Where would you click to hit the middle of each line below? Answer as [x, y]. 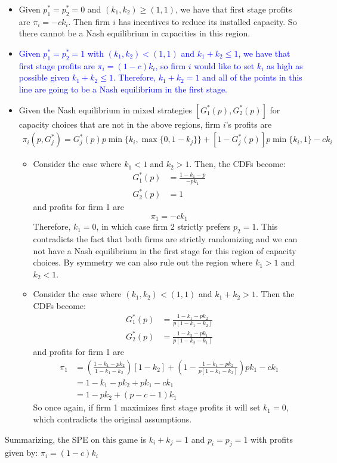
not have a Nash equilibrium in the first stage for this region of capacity [165, 250]
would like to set [224, 65]
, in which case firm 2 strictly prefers [163, 226]
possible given [44, 77]
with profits [272, 439]
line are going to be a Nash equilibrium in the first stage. [123, 89]
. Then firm [89, 21]
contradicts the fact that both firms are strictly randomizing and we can [165, 238]
